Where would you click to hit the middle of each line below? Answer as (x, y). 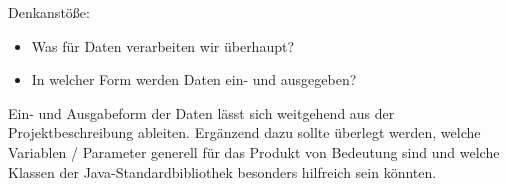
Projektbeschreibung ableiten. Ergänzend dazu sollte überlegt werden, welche (244, 132)
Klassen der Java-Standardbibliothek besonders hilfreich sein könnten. (222, 171)
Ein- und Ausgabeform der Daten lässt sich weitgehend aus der (201, 112)
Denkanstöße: (49, 12)
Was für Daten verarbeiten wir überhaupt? (163, 45)
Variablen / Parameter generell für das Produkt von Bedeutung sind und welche (254, 151)
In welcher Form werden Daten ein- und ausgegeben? (194, 79)
